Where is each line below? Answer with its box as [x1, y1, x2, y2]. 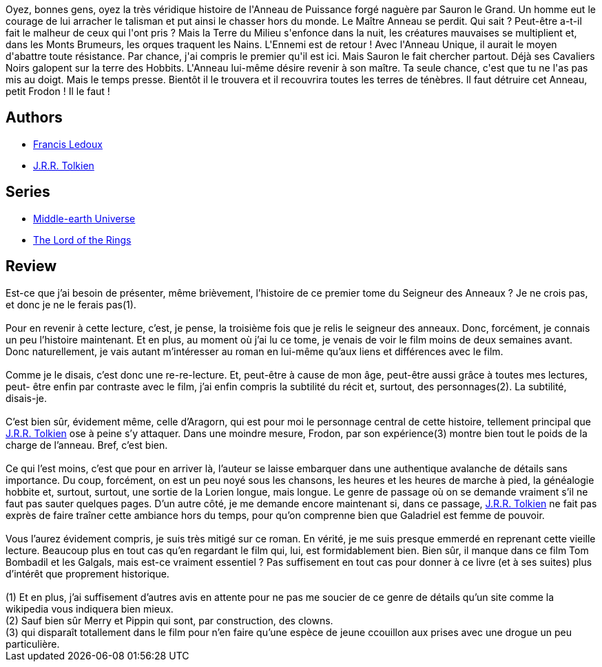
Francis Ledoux [33, 138, 103, 150]
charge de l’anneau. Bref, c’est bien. [6, 438, 168, 451]
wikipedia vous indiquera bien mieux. [6, 602, 174, 615]
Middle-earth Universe [33, 212, 136, 224]
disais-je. [6, 392, 48, 404]
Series [6, 183, 50, 201]
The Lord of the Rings [33, 233, 132, 246]
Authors [6, 109, 63, 127]
